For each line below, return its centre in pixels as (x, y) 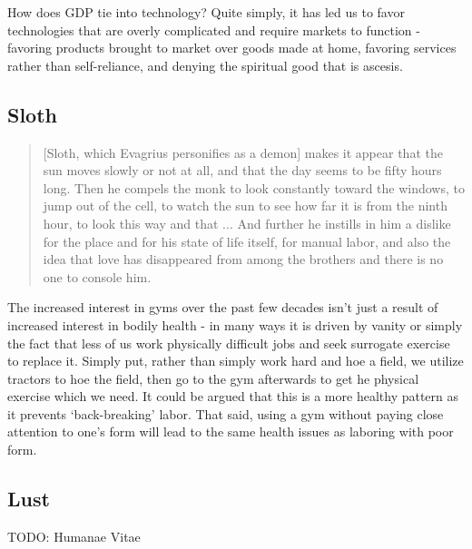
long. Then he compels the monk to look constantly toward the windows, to (254, 187)
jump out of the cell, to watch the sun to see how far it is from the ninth (245, 206)
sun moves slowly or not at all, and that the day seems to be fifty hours (242, 170)
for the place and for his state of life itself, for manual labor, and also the (247, 241)
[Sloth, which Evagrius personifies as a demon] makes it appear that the (243, 152)
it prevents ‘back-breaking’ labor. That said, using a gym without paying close (226, 413)
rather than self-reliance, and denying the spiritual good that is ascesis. (205, 65)
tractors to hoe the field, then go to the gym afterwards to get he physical (213, 378)
